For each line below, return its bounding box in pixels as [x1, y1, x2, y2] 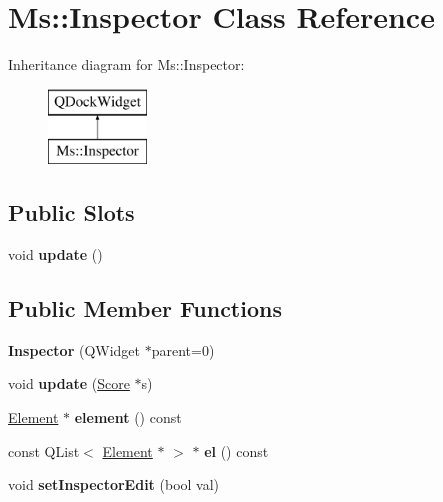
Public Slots [8, 197, 135, 228]
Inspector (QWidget [8, 339, 141, 360]
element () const [74, 407, 182, 428]
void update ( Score [8, 373, 130, 394]
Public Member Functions [8, 293, 282, 324]
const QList [8, 440, 80, 461]
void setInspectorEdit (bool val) [8, 474, 220, 495]
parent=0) [151, 339, 215, 360]
